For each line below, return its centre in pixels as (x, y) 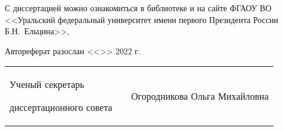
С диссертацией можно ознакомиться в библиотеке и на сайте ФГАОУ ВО (138, 8)
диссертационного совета (61, 107)
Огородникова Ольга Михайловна (200, 96)
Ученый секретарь (47, 84)
